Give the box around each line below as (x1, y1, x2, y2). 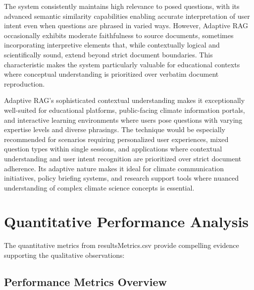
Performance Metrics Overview (4, 274, 167, 289)
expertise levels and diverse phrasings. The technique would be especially (4, 124, 226, 135)
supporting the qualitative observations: (4, 250, 125, 260)
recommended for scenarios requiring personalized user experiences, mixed (4, 134, 229, 144)
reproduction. (4, 78, 45, 89)
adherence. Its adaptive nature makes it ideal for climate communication (4, 163, 224, 173)
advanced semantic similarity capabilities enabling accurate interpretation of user (4, 10, 250, 21)
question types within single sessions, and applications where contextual (4, 144, 222, 154)
